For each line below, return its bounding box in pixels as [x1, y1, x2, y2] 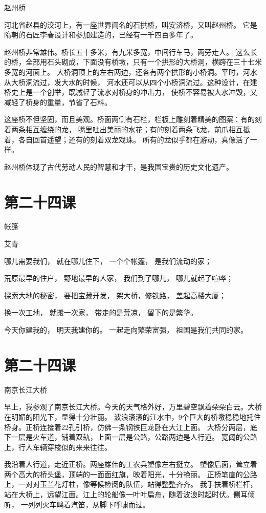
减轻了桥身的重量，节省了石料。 [4, 96, 112, 107]
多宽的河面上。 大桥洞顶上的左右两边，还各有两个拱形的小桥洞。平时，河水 [4, 66, 257, 77]
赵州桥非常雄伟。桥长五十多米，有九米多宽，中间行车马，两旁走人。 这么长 [4, 46, 257, 57]
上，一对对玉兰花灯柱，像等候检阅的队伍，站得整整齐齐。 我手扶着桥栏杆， [4, 479, 257, 489]
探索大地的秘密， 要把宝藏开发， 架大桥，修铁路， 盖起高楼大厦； [4, 290, 226, 300]
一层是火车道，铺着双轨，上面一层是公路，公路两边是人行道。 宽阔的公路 [11, 432, 257, 442]
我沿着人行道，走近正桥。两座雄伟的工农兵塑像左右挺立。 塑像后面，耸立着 [4, 459, 257, 469]
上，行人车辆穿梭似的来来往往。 [4, 441, 112, 452]
